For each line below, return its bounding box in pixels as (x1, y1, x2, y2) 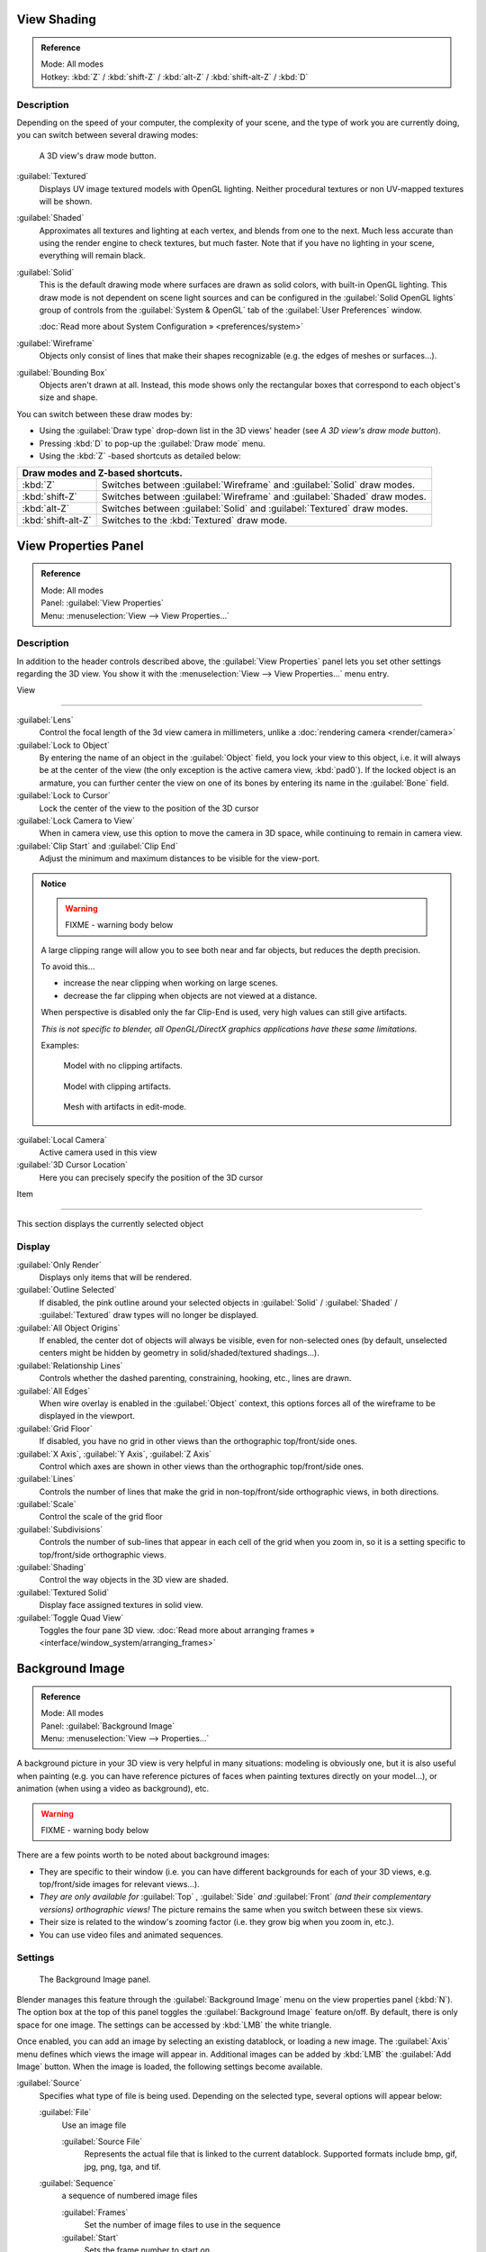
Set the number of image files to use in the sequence (84, 2220, 281, 2230)
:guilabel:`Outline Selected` (16, 1285, 117, 1295)
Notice (40, 878, 67, 889)
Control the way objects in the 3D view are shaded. (39, 1575, 229, 1585)
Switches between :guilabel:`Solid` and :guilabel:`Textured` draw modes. (102, 503, 409, 515)
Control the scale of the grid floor (39, 1512, 164, 1522)
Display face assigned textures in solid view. (39, 1600, 203, 1611)
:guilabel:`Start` (61, 2232, 119, 2243)
